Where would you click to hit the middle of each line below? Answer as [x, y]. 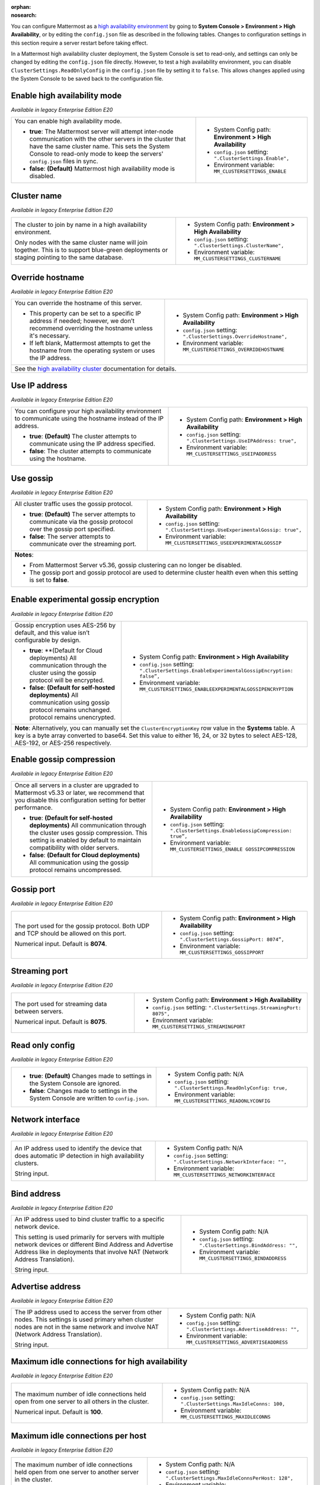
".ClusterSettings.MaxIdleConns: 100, [233, 1404]
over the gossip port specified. [72, 529]
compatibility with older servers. [74, 848]
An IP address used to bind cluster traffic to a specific [89, 1219]
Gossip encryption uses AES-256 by [65, 625]
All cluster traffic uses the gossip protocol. [74, 504]
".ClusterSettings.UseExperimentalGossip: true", [233, 530]
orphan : [21, 7]
